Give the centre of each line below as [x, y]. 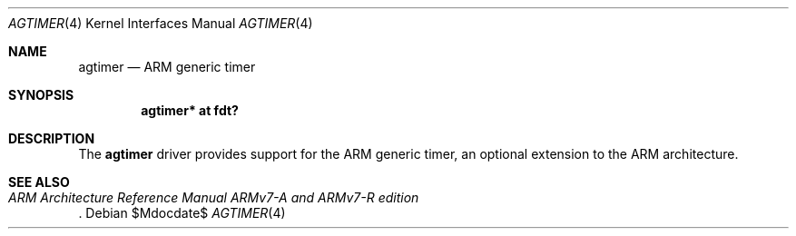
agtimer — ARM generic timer [167, 67]
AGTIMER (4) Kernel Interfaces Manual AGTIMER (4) [161, 23]
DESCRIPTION [52, 138]
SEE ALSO [39, 182]
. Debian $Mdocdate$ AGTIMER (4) [182, 213]
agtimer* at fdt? [190, 110]
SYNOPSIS [41, 95]
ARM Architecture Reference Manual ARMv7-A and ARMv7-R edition [214, 197]
